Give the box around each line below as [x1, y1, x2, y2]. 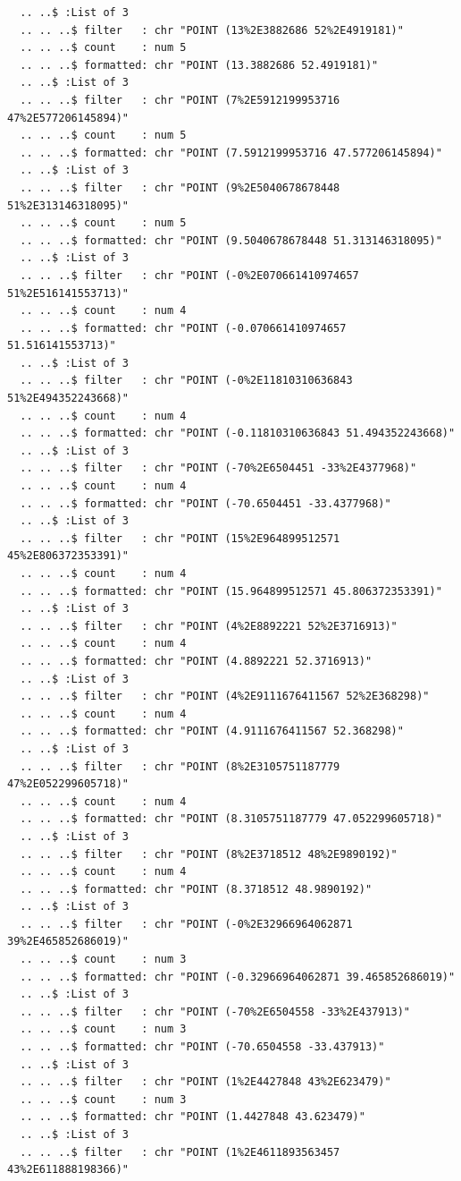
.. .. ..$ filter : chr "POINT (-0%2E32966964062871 [20, 917, 353, 930]
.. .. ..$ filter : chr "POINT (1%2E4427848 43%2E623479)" [20, 1075, 391, 1089]
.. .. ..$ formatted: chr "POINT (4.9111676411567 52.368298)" [20, 725, 404, 738]
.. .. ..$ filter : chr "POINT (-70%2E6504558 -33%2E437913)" [20, 1005, 411, 1018]
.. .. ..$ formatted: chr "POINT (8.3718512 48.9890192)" [20, 882, 373, 896]
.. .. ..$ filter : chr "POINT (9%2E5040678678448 [20, 181, 340, 194]
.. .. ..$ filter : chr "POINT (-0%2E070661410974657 [20, 268, 359, 282]
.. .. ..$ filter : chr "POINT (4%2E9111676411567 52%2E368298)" [20, 690, 430, 703]
